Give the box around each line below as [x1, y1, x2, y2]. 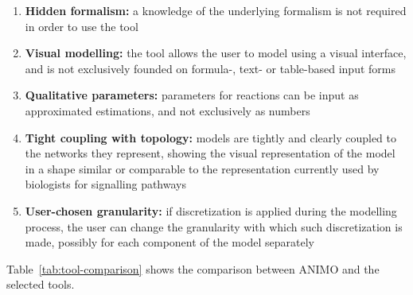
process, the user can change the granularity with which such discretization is [25, 218, 403, 235]
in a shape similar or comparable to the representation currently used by [25, 160, 380, 177]
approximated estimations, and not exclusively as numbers [25, 102, 310, 118]
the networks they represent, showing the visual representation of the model [25, 145, 395, 161]
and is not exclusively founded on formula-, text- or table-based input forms [25, 60, 395, 76]
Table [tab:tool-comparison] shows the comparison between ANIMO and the [6, 260, 380, 277]
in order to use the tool [25, 17, 138, 34]
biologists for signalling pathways [25, 176, 186, 192]
